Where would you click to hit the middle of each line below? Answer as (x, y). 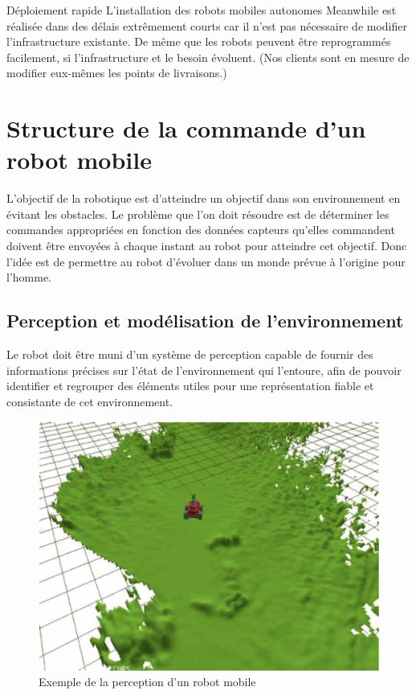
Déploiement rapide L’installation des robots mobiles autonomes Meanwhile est (202, 10)
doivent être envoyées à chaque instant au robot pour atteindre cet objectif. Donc (207, 246)
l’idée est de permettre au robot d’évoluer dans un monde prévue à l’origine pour (206, 261)
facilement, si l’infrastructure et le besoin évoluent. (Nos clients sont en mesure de (208, 57)
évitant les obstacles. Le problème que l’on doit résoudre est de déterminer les (198, 214)
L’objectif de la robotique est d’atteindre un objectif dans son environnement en (204, 198)
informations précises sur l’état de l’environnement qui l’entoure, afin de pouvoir (204, 370)
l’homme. (29, 277)
